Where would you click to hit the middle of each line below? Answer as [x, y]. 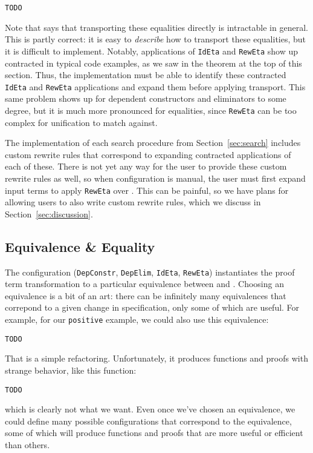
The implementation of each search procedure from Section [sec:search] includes [153, 143]
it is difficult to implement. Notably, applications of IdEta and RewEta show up [152, 51]
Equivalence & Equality [80, 246]
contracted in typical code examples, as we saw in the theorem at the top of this [153, 63]
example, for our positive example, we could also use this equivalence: [137, 319]
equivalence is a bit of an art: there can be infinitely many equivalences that [146, 295]
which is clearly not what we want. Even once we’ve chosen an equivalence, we [150, 409]
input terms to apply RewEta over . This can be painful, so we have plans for [147, 190]
